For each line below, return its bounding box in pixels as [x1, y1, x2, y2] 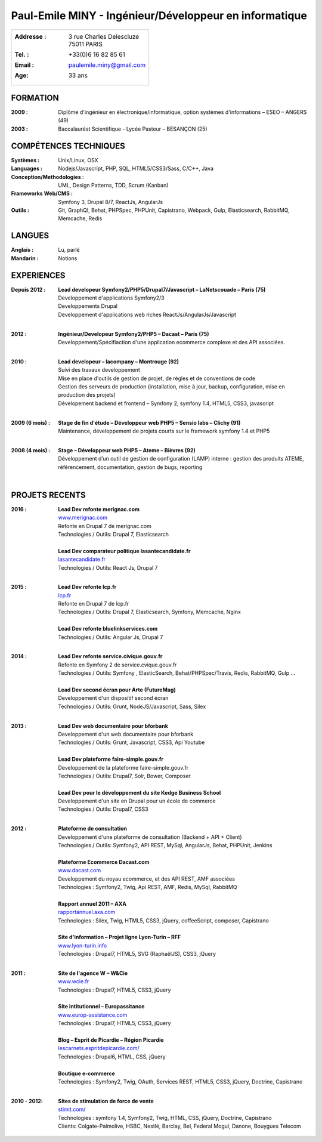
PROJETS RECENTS [11, 490, 86, 500]
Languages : [11, 165, 43, 172]
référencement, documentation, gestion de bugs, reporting [58, 463, 203, 471]
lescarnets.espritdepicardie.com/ [58, 1045, 140, 1052]
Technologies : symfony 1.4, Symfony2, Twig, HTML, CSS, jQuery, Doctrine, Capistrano [58, 1114, 272, 1121]
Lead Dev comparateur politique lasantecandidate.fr [58, 547, 191, 554]
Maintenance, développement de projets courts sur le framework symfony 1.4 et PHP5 [58, 427, 270, 434]
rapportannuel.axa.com [58, 909, 116, 916]
